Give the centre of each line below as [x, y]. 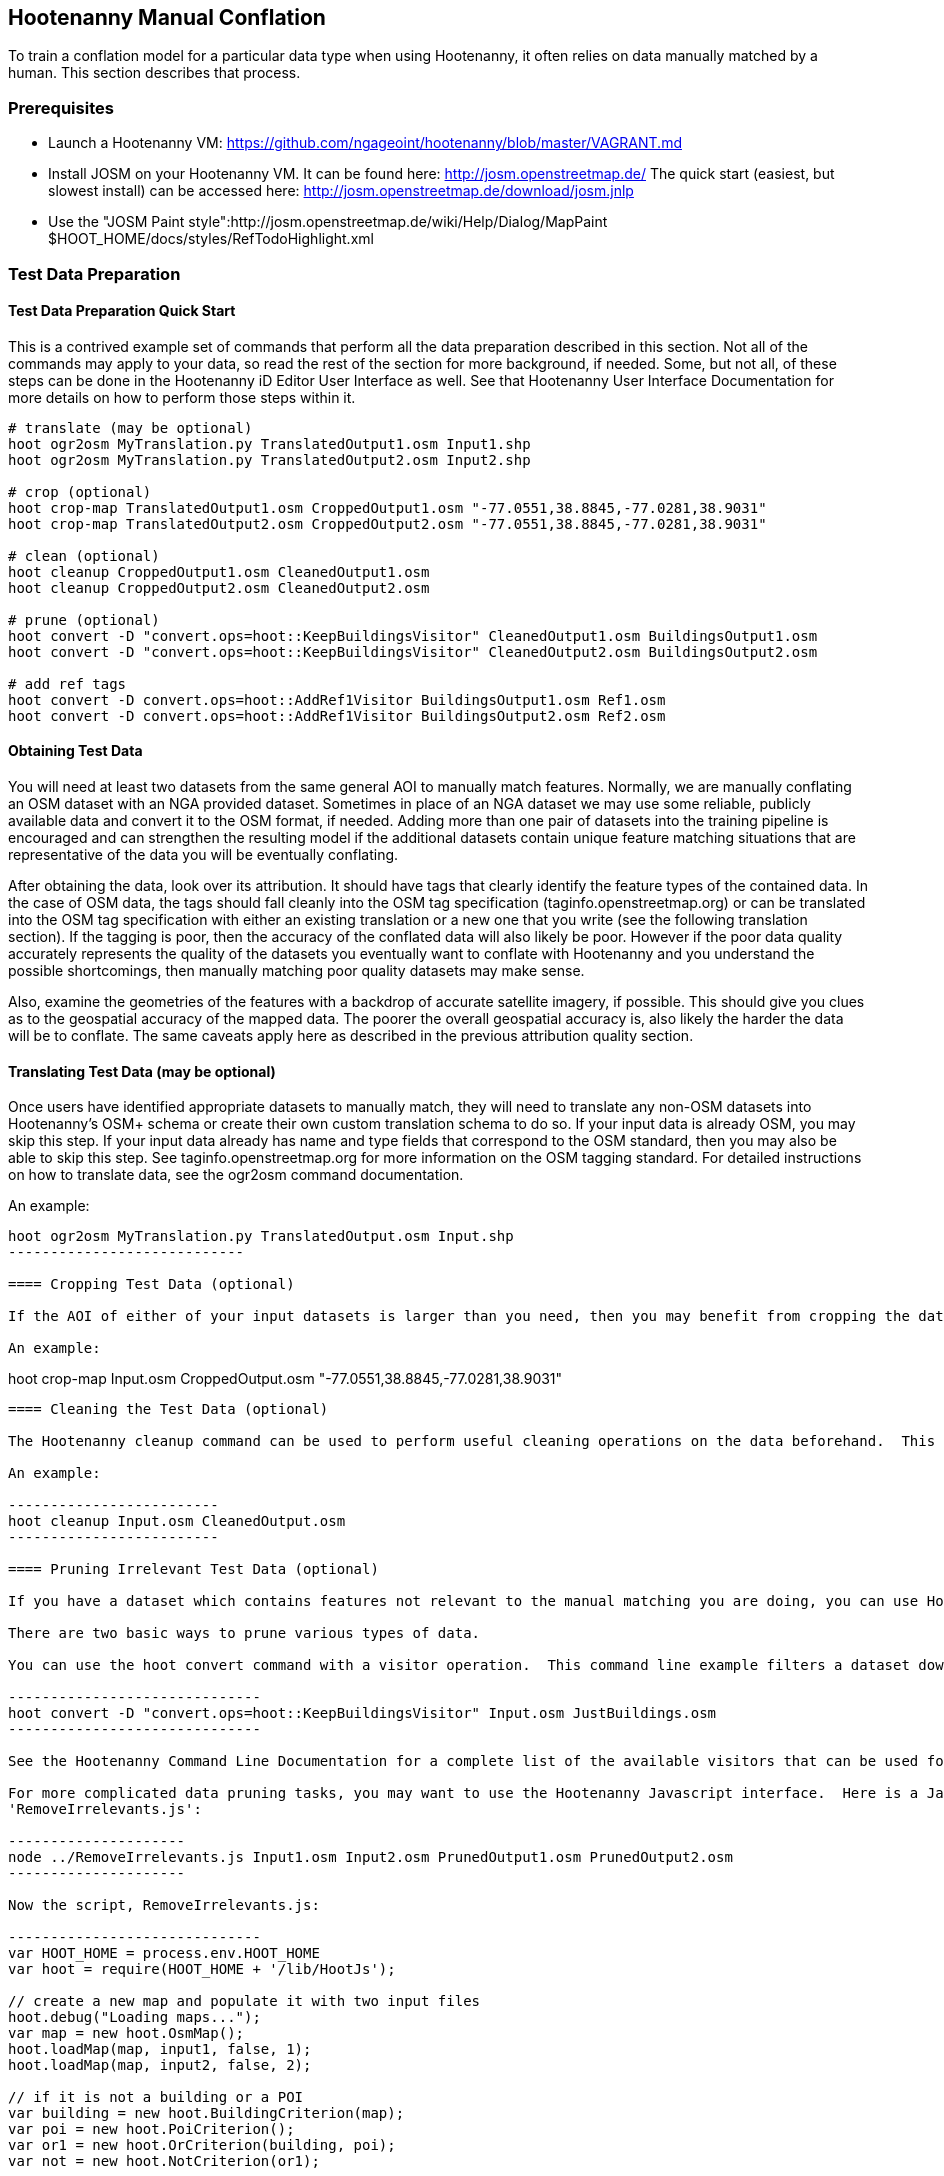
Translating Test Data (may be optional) [142, 1071]
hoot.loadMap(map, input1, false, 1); [160, 2049]
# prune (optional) [84, 619]
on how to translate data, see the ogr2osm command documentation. [236, 1175]
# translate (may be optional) [130, 427]
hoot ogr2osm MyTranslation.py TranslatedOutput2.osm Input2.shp [269, 459]
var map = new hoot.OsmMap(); [126, 2033]
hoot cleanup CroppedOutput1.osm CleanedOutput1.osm [219, 571]
